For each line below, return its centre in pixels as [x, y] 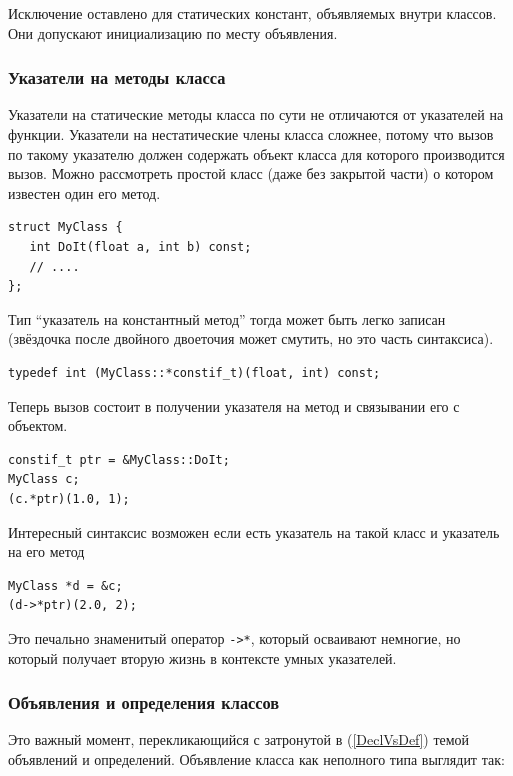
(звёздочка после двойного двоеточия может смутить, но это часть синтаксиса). [251, 338]
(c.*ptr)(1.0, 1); [69, 498]
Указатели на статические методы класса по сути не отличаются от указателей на [256, 114]
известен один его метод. [84, 192]
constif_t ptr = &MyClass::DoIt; [119, 459]
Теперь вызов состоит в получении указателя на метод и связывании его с [234, 405]
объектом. [38, 425]
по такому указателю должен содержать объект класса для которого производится [256, 153]
